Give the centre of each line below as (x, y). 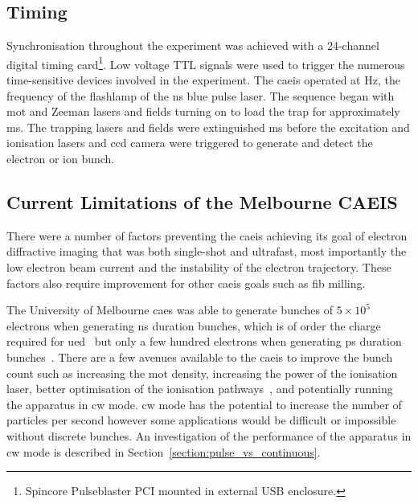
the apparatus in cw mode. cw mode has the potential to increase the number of (204, 404)
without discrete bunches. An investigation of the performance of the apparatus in (209, 435)
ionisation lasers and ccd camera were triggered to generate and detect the (190, 143)
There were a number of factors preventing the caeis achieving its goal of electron (207, 235)
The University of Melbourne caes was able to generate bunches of (170, 310)
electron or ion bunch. (61, 159)
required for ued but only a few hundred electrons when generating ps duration (204, 341)
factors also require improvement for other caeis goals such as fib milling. (186, 283)
